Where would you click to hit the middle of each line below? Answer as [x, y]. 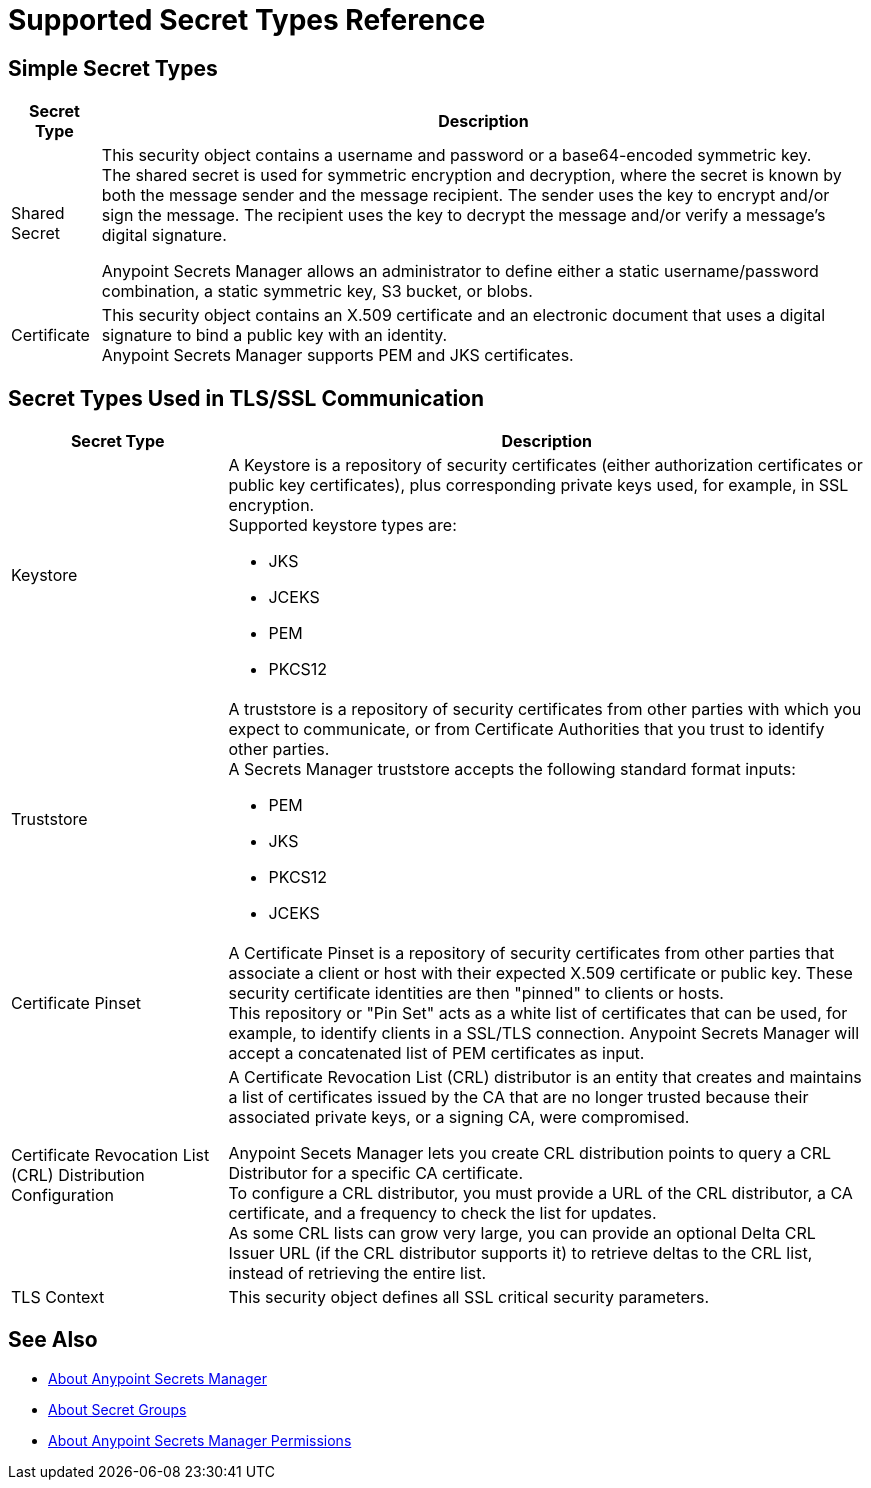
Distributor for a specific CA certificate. [375, 1173]
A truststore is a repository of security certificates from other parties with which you [545, 709]
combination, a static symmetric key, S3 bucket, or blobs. [317, 291]
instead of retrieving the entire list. [357, 1273]
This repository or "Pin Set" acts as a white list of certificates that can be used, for [538, 1013]
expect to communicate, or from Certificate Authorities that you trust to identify [526, 729]
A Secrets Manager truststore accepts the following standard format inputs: [512, 769]
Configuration [62, 1195]
